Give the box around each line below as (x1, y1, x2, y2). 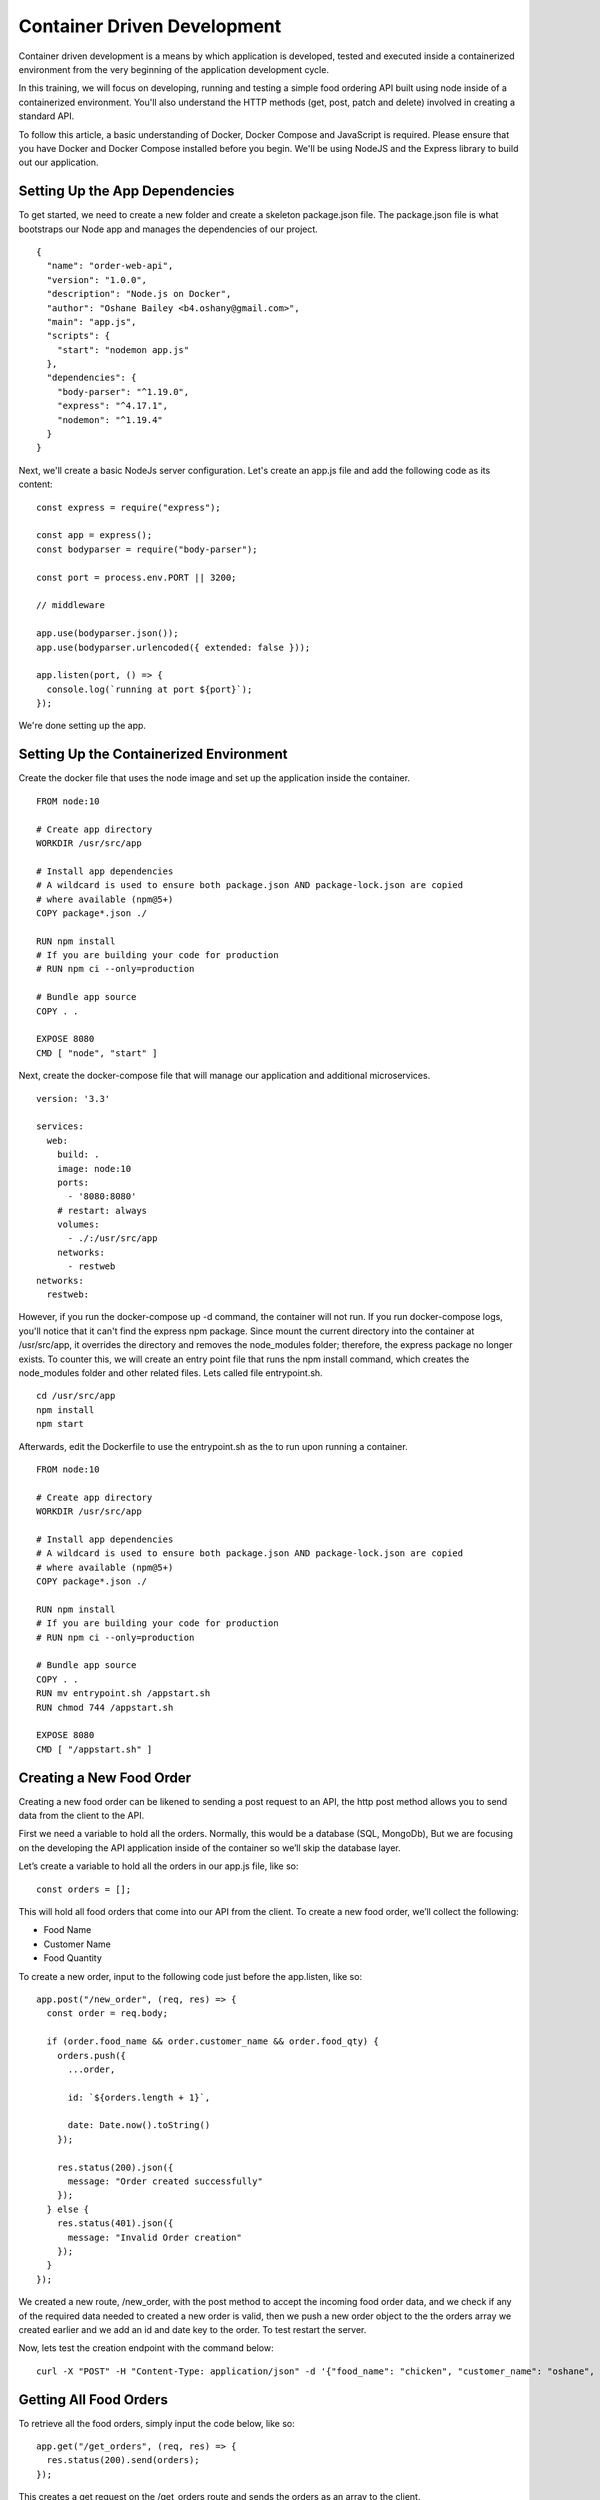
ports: (56, 1176, 90, 1188)
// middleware (36, 600, 105, 611)
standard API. (18, 110, 75, 122)
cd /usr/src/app (36, 1390, 116, 1402)
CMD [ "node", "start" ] (36, 1047, 158, 1059)
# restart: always (56, 1205, 148, 1216)
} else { (46, 2203, 90, 2215)
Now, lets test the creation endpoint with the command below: (18, 2342, 274, 2354)
